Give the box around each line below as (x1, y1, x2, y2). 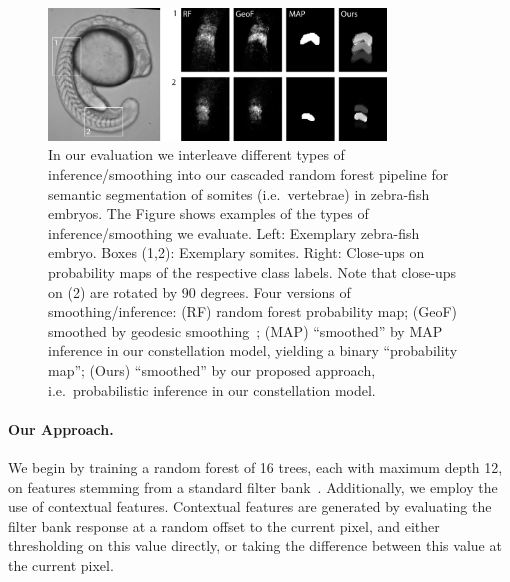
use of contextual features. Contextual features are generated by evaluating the (8, 496, 492, 517)
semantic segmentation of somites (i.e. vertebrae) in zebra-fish (48, 183, 430, 204)
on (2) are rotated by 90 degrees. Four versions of (48, 281, 351, 302)
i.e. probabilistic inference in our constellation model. (48, 379, 376, 400)
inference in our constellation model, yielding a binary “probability (48, 340, 458, 361)
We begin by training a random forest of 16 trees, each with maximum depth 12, (8, 456, 503, 477)
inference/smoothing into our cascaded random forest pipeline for (48, 164, 449, 184)
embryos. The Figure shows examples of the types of (48, 203, 369, 224)
